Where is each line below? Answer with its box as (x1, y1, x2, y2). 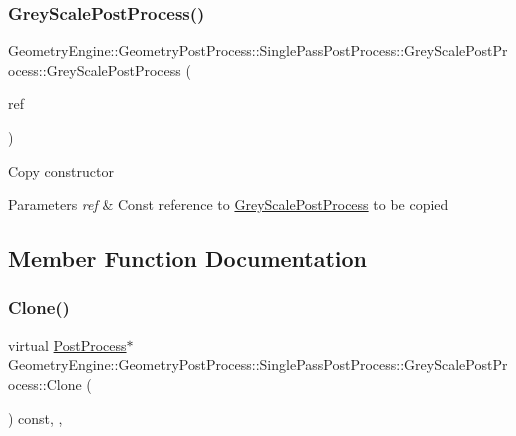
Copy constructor (8, 160, 114, 181)
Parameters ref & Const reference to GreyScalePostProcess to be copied (8, 194, 449, 215)
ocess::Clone (8, 373, 82, 394)
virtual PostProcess (8, 334, 127, 355)
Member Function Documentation (8, 243, 368, 274)
